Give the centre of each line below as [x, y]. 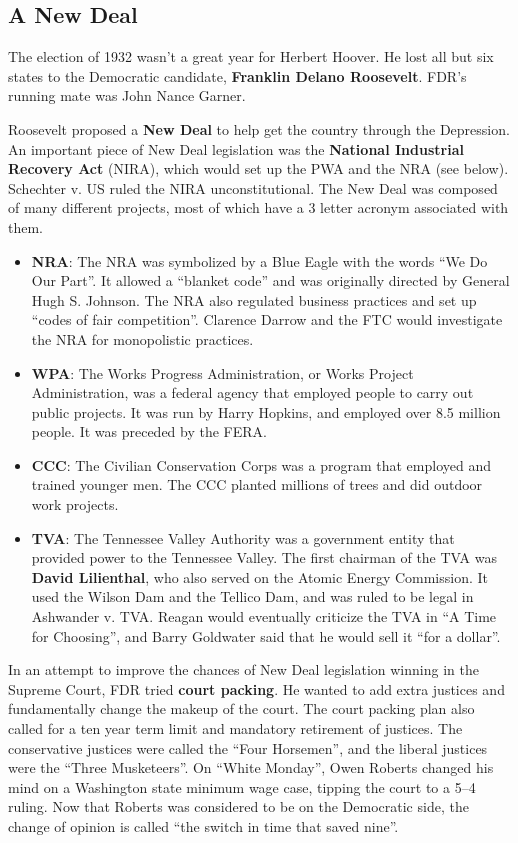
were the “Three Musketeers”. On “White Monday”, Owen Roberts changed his [251, 767]
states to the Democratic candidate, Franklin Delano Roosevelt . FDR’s [237, 75]
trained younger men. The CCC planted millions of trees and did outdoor [257, 484]
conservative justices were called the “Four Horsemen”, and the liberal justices [248, 747]
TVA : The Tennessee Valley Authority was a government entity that [243, 537]
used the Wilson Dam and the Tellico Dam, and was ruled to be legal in [252, 596]
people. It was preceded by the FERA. [149, 431]
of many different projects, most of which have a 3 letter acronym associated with [258, 207]
